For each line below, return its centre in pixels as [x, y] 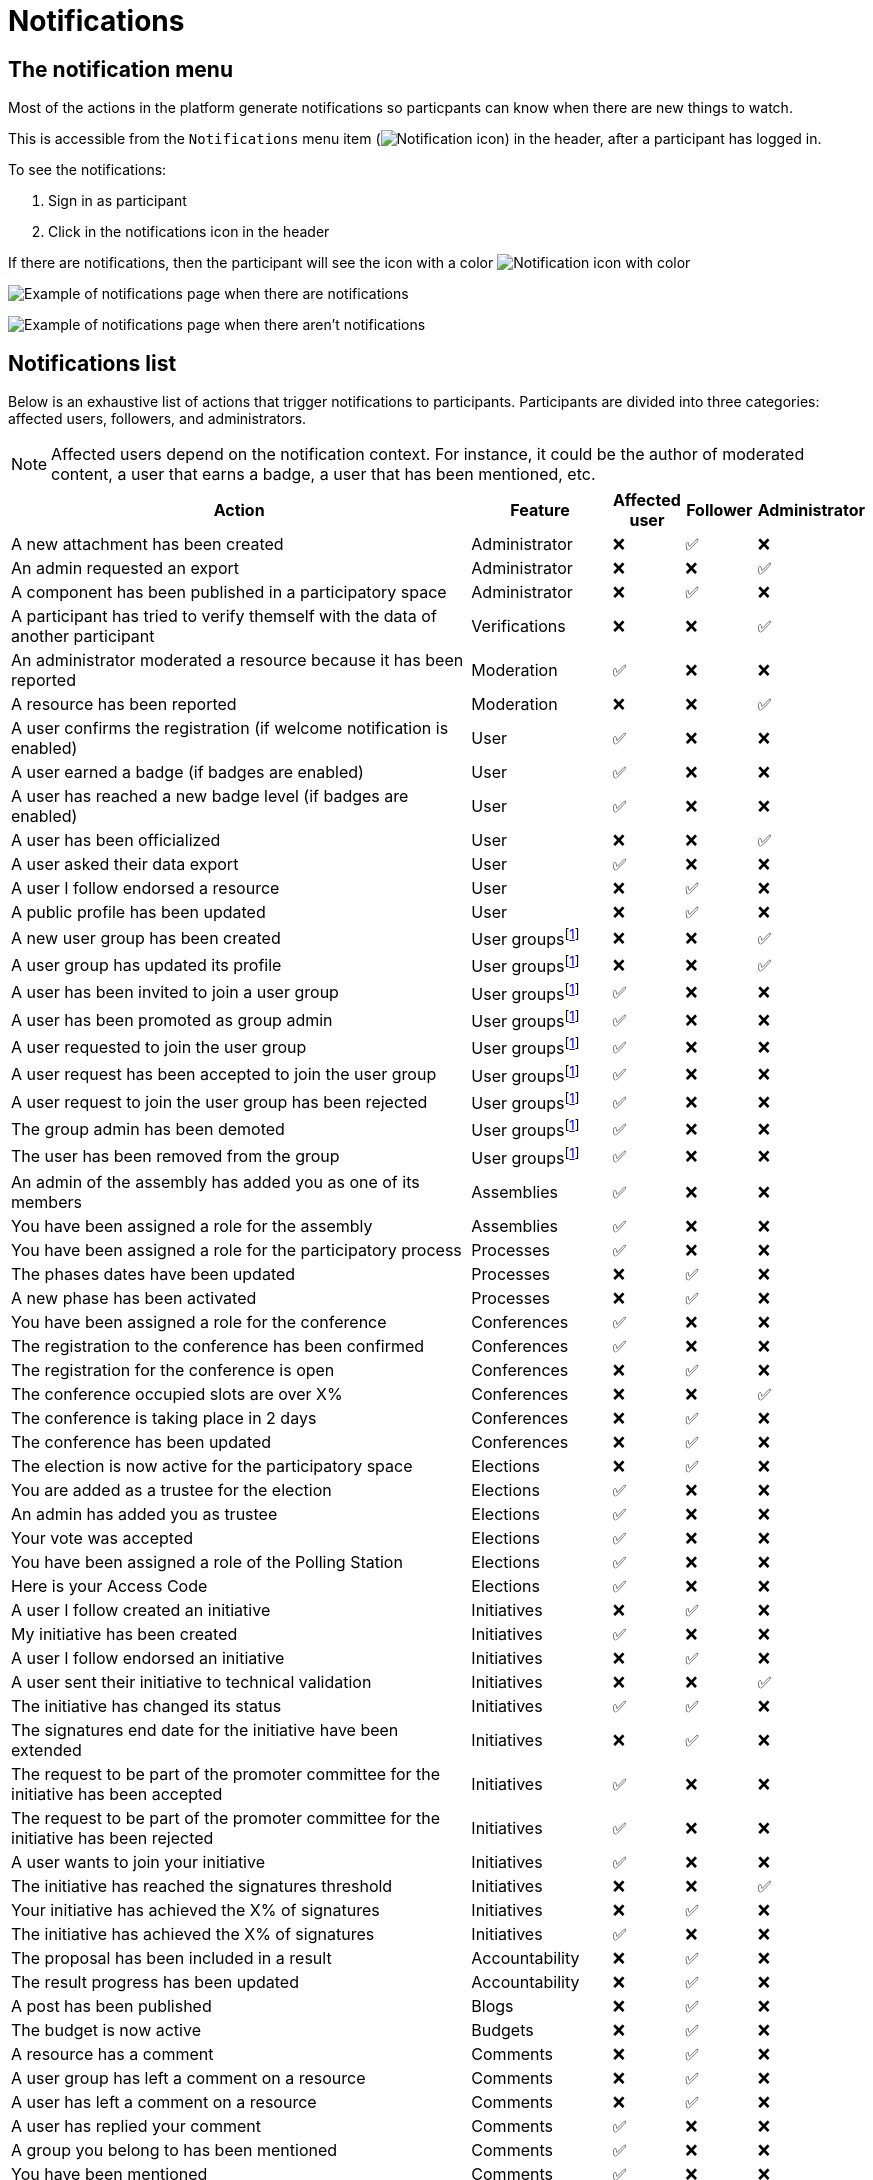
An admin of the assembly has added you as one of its [215, 1181]
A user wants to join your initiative [138, 1861]
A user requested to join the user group [159, 1046]
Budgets [502, 2029]
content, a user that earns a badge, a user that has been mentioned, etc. [323, 474]
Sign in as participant [117, 201]
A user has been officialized [116, 840]
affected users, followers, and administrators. [157, 419]
